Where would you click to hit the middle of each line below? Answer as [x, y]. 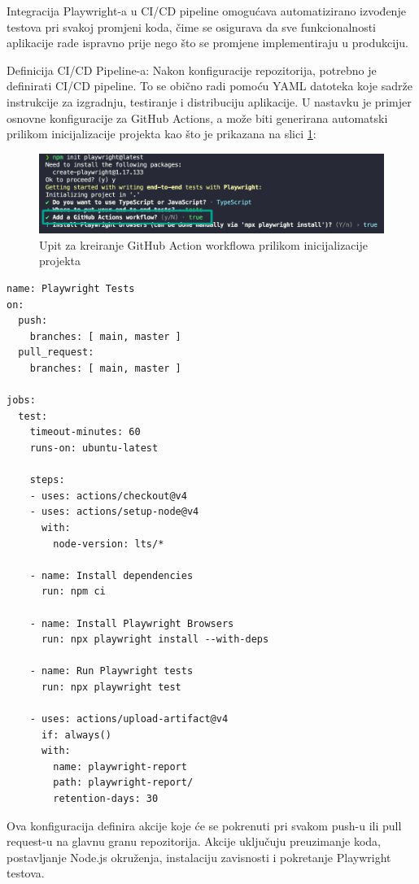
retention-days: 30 [106, 799]
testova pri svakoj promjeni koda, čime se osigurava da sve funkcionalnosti [192, 26]
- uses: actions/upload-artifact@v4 [129, 719]
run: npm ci [73, 592]
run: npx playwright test [111, 687]
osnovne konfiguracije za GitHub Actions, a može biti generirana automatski [197, 118]
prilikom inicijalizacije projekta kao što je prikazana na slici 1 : [161, 134]
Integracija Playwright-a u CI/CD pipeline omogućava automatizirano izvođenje [206, 11]
